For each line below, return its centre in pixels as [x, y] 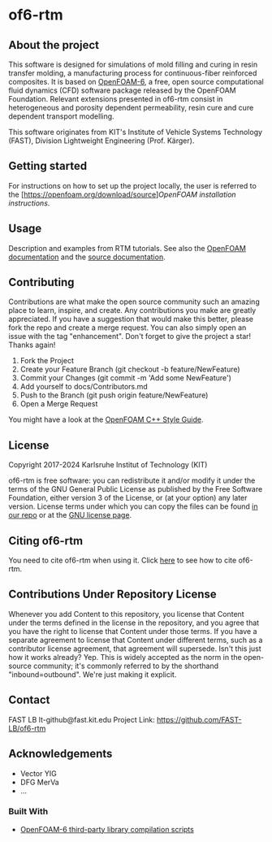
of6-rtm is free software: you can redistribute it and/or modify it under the [132, 480]
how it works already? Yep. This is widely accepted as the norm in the [125, 657]
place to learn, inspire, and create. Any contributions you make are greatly [132, 310]
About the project [54, 45]
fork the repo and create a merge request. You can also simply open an [127, 328]
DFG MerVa [39, 782]
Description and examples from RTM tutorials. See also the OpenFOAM [127, 248]
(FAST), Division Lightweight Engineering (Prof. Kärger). [101, 141]
